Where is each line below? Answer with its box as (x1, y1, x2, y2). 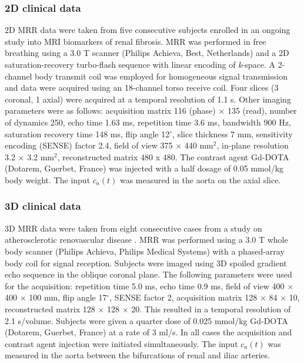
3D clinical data (5, 199, 81, 213)
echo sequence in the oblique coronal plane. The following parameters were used (5, 268, 292, 280)
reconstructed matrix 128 (5, 302, 95, 315)
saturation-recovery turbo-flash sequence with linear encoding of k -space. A (5, 58, 276, 70)
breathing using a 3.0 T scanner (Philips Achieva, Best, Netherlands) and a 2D (5, 47, 289, 59)
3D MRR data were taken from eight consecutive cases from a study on (5, 222, 262, 234)
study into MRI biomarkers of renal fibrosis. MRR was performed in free (5, 35, 266, 47)
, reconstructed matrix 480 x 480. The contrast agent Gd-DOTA (57, 150, 289, 163)
